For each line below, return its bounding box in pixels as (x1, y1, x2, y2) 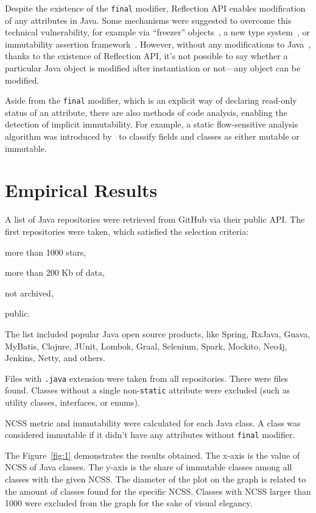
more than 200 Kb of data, (5, 266, 105, 279)
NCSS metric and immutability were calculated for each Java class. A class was (5, 416, 301, 429)
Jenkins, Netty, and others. (5, 351, 105, 364)
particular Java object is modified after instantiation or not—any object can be (5, 62, 301, 74)
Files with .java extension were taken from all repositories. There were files (5, 371, 289, 384)
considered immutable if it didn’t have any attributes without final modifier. (5, 428, 295, 441)
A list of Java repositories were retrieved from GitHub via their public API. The (5, 213, 305, 226)
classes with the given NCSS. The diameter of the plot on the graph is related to (5, 473, 306, 486)
